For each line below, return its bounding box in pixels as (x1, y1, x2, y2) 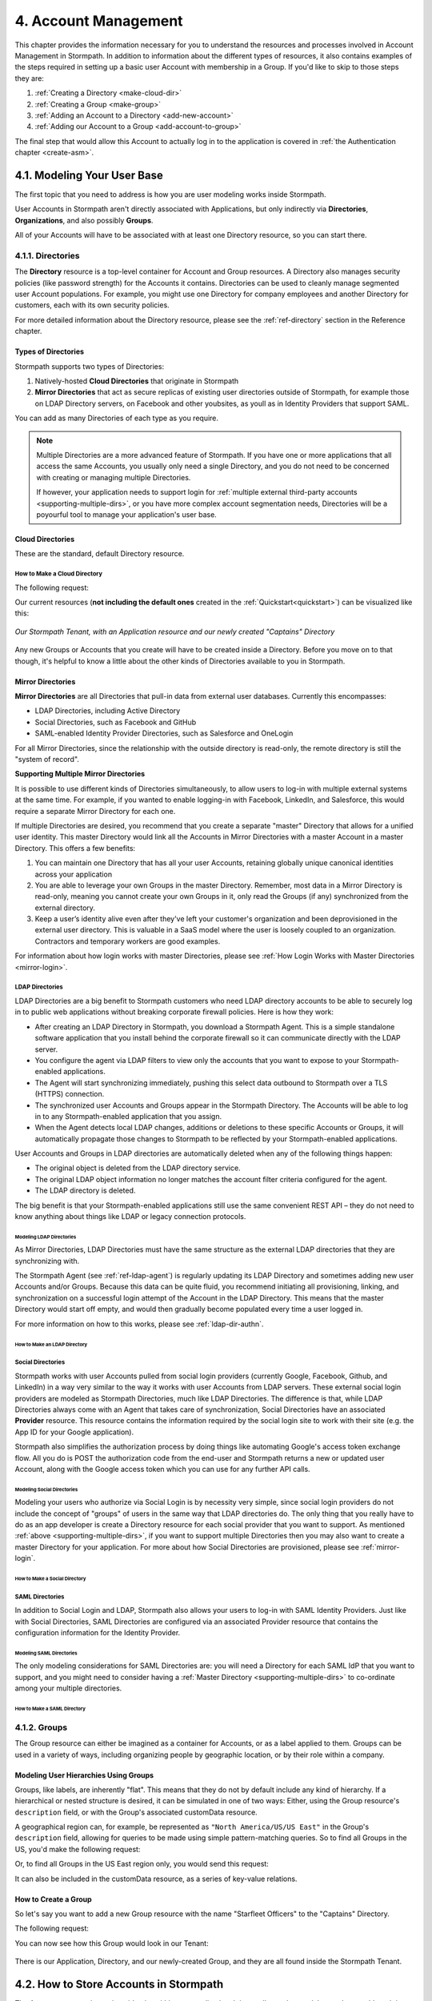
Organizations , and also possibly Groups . (14, 215, 154, 225)
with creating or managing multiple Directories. (36, 472, 191, 482)
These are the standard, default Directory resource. (14, 549, 185, 559)
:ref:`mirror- (361, 1542, 400, 1552)
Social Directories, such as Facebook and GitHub (34, 717, 197, 727)
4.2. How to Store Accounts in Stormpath (14, 1978, 224, 1991)
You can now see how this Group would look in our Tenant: (14, 1938, 209, 1948)
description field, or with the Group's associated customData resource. (14, 1807, 258, 1817)
